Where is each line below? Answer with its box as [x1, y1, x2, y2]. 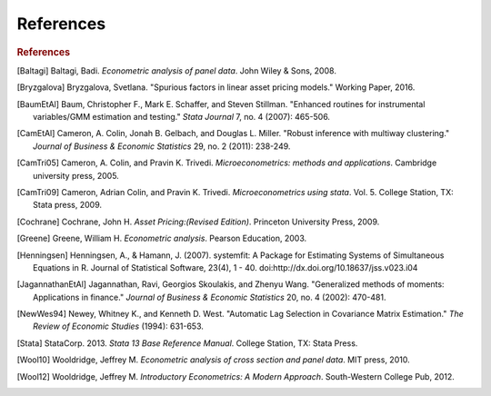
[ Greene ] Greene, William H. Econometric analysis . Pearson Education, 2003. [16, 233, 307, 244]
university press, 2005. [33, 170, 120, 181]
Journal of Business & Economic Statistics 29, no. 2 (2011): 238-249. [33, 141, 291, 152]
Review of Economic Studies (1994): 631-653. [33, 321, 205, 332]
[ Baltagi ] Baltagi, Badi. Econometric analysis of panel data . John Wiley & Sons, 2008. [16, 64, 336, 76]
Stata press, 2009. [33, 200, 103, 211]
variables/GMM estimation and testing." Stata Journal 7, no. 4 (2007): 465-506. [33, 111, 331, 122]
